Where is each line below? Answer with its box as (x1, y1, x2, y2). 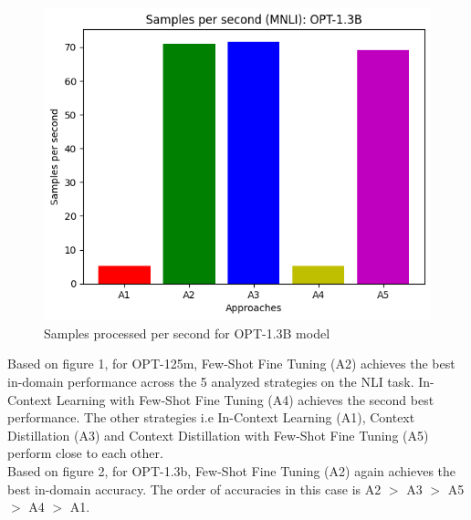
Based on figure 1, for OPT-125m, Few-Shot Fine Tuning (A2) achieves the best (7, 354, 455, 373)
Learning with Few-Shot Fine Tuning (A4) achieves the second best (56, 390, 434, 409)
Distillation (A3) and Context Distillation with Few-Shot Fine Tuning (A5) (7, 425, 429, 444)
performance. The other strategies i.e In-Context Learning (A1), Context (7, 408, 415, 427)
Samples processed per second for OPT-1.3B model (44, 323, 330, 342)
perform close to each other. (7, 443, 163, 463)
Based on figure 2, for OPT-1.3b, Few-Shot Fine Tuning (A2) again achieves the (7, 462, 456, 481)
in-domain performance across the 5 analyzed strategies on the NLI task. (7, 372, 414, 391)
